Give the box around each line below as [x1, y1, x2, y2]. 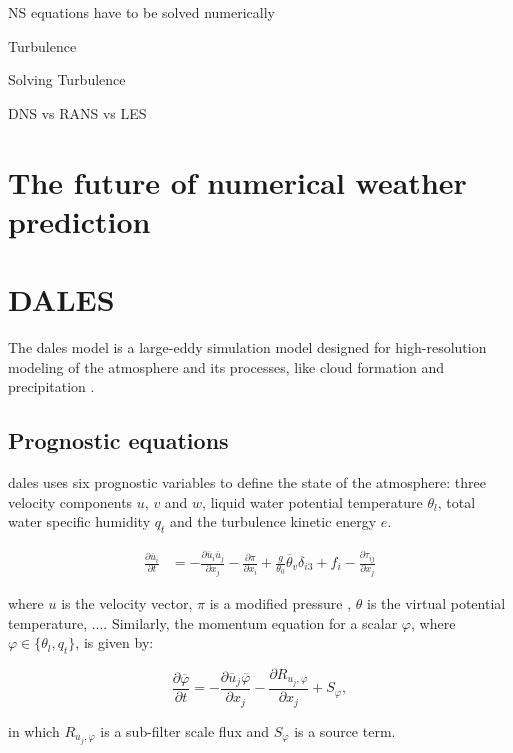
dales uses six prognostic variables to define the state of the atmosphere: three [8, 472, 486, 493]
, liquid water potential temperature [202, 491, 423, 512]
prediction [8, 200, 151, 241]
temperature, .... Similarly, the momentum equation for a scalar [8, 612, 398, 633]
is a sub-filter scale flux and [100, 720, 270, 741]
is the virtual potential [367, 592, 506, 613]
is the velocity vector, [61, 592, 193, 613]
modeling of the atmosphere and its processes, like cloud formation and [8, 356, 445, 377]
